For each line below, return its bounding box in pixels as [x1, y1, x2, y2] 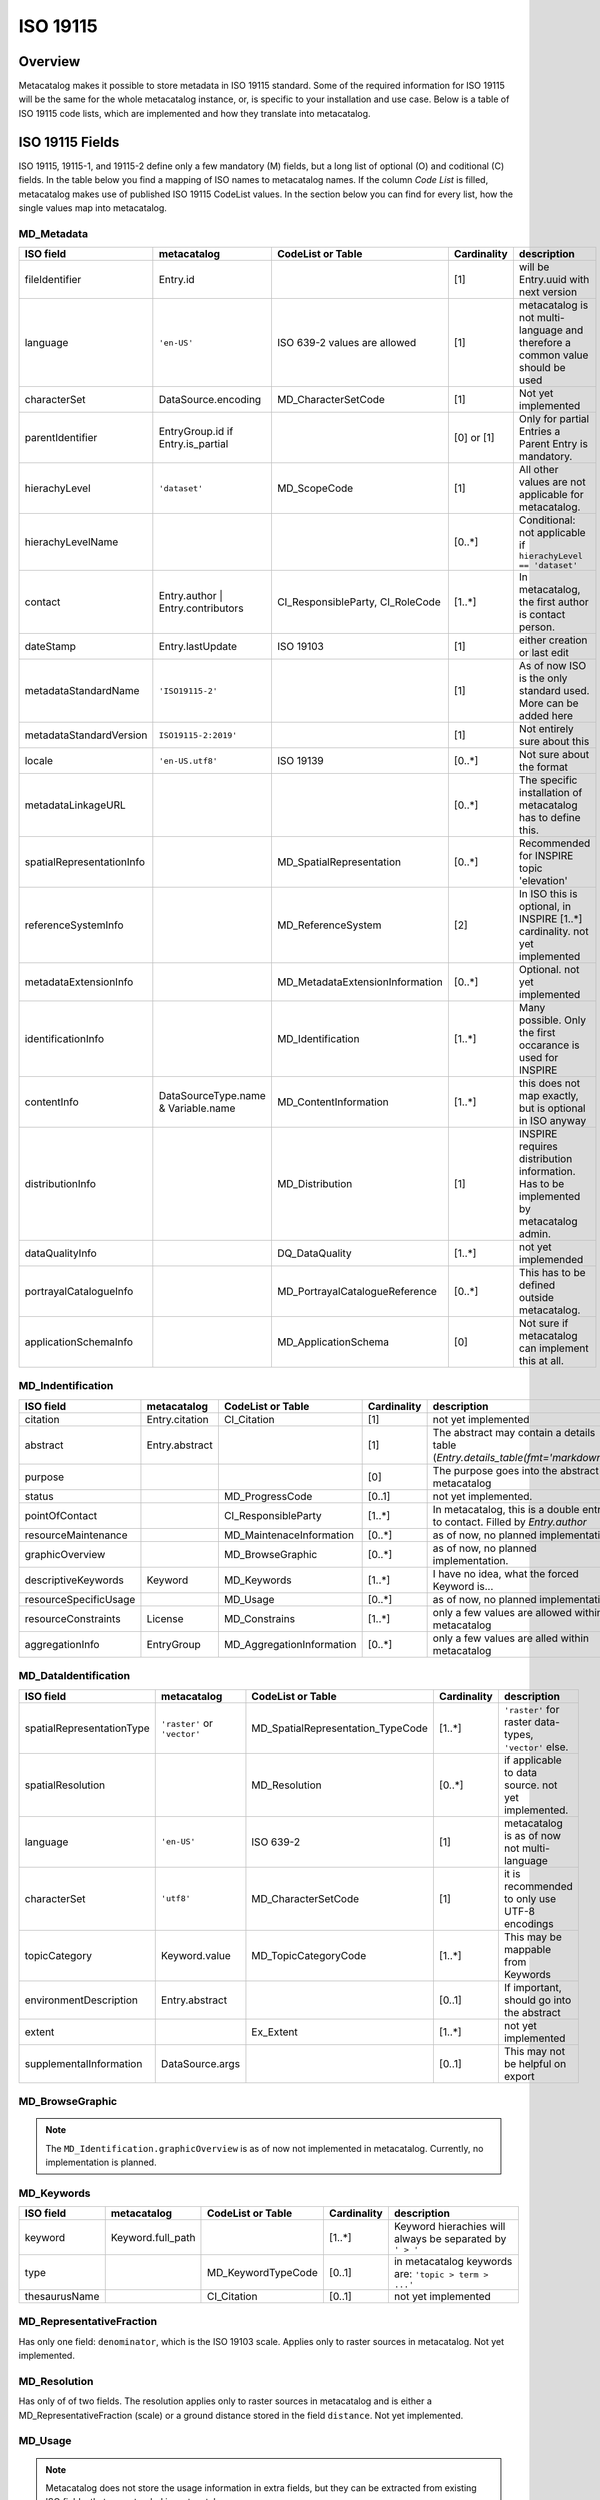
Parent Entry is [518, 437, 589, 451]
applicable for [518, 488, 584, 502]
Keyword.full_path [110, 2230, 196, 2244]
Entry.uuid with [518, 273, 590, 287]
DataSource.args [160, 2056, 240, 2070]
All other [518, 463, 559, 477]
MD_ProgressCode [223, 1489, 313, 1503]
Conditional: [518, 513, 576, 527]
